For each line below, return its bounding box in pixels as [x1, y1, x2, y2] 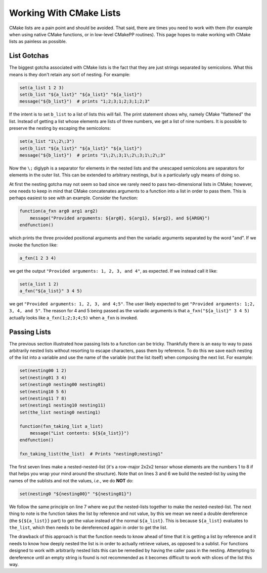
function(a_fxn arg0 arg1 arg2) [19, 208, 98, 214]
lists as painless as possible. [9, 39, 67, 45]
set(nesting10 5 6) [19, 389, 67, 394]
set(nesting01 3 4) [19, 375, 67, 380]
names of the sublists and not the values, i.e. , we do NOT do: [9, 477, 133, 483]
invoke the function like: [9, 242, 58, 248]
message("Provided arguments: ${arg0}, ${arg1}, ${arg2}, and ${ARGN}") [30, 215, 210, 221]
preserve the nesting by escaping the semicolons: [9, 125, 111, 131]
